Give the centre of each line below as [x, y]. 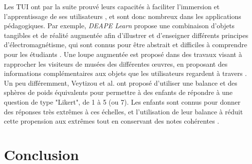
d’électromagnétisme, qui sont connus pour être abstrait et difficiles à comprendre [126, 45]
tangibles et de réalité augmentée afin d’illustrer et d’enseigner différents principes [126, 35]
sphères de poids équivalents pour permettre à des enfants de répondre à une [118, 92]
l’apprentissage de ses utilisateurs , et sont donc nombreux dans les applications [123, 16]
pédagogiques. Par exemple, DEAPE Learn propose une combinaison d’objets [119, 26]
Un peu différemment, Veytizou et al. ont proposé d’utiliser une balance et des [121, 82]
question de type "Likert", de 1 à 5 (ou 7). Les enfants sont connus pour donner [122, 101]
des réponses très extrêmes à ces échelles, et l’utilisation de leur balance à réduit [124, 111]
